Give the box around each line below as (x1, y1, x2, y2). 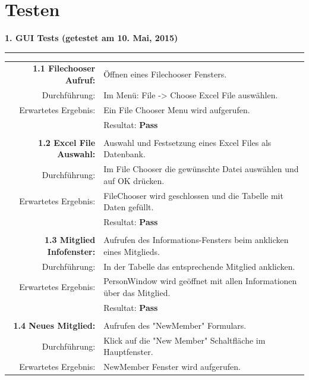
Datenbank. (103, 148, 146, 160)
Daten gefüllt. (103, 201, 154, 213)
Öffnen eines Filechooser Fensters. (103, 68, 227, 80)
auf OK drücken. (103, 174, 165, 186)
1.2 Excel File (38, 136, 96, 148)
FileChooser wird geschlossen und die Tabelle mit (103, 189, 283, 201)
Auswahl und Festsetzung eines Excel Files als (103, 136, 272, 148)
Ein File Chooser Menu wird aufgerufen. (103, 103, 250, 116)
